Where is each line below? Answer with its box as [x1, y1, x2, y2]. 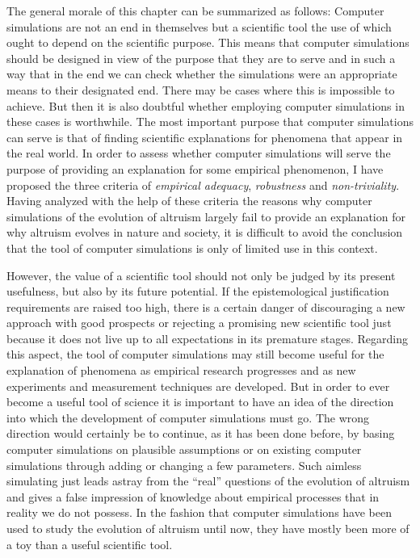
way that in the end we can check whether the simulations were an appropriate [6, 65, 397, 82]
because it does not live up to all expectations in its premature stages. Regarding [6, 329, 408, 346]
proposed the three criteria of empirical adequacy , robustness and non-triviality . [6, 176, 400, 193]
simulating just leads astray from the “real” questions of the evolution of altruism [6, 472, 410, 489]
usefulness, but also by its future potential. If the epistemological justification [6, 283, 389, 300]
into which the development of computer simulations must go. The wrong [6, 409, 370, 426]
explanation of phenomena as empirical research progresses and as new [6, 362, 356, 379]
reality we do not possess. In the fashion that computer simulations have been [6, 504, 392, 521]
